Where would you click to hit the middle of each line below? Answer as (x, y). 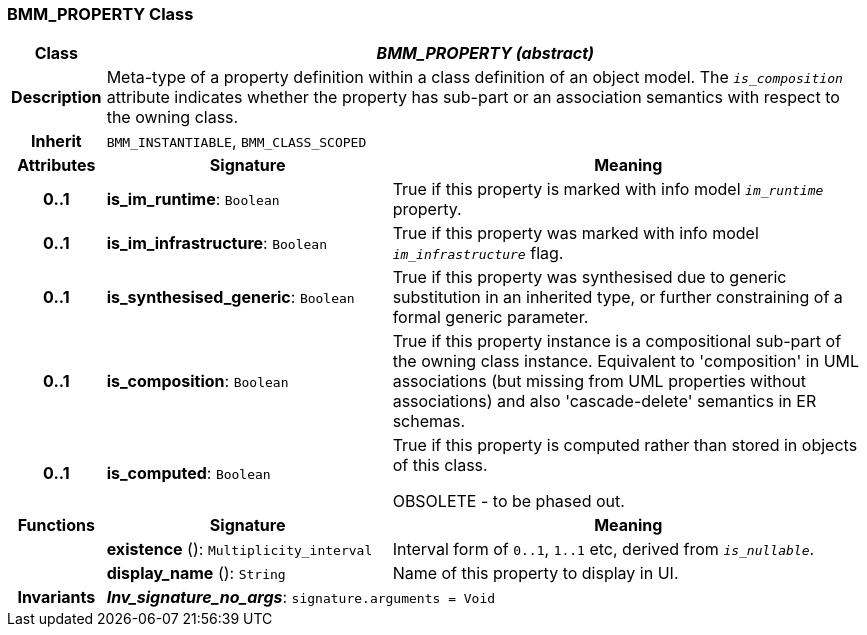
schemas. (429, 421)
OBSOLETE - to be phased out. (508, 501)
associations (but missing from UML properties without (599, 381)
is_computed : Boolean (188, 473)
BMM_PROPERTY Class (100, 14)
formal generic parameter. (490, 317)
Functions (56, 525)
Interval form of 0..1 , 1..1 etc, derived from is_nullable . (603, 549)
